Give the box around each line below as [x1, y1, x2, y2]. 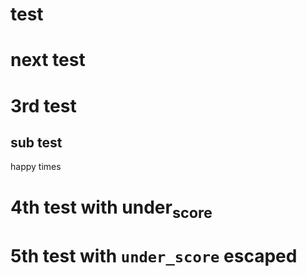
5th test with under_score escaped [10, 245, 298, 268]
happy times [10, 161, 62, 173]
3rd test [10, 94, 77, 117]
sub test [10, 134, 63, 151]
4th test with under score [10, 196, 213, 222]
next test [10, 49, 86, 72]
